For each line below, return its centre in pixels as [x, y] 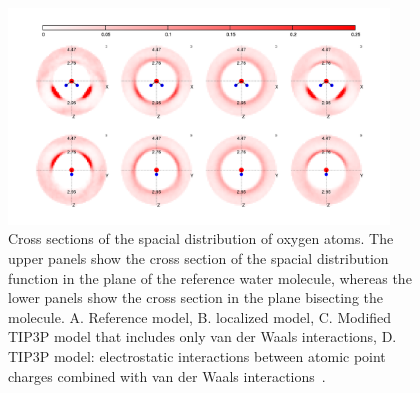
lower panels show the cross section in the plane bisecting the [195, 297]
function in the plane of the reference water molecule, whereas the [210, 277]
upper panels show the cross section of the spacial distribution [198, 258]
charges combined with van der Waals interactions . [167, 375]
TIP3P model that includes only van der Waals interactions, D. [202, 336]
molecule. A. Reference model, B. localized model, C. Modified [200, 316]
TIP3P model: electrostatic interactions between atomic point [197, 356]
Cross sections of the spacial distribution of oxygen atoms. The [201, 238]
